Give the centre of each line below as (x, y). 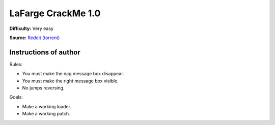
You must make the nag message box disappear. (73, 74)
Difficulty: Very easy (31, 28)
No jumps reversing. (43, 88)
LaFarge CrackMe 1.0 (55, 13)
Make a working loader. (47, 106)
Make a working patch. (46, 114)
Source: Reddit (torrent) (35, 38)
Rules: (16, 64)
